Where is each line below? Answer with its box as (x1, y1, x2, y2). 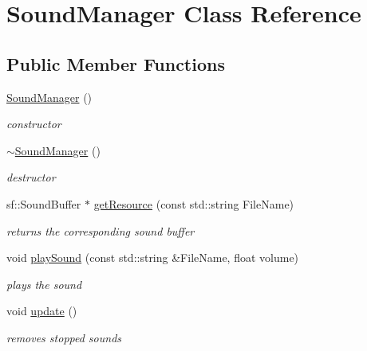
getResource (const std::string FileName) (93, 195, 294, 212)
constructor (6, 115, 61, 132)
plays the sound (6, 275, 82, 292)
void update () (6, 302, 77, 319)
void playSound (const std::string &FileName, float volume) (6, 249, 299, 266)
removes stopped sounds (6, 329, 122, 345)
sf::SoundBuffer (6, 195, 81, 212)
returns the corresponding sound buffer (6, 222, 195, 239)
